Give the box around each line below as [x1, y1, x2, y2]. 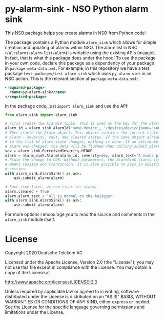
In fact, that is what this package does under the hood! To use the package [5, 55, 156, 60]
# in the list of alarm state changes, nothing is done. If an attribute [5, 139, 159, 144]
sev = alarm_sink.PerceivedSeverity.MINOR [5, 148, 93, 153]
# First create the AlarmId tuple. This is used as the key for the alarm [5, 121, 161, 126]
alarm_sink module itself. [5, 217, 55, 222]
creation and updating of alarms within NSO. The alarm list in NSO [5, 44, 138, 50]
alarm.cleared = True [5, 189, 49, 194]
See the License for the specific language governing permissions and [5, 304, 145, 310]
